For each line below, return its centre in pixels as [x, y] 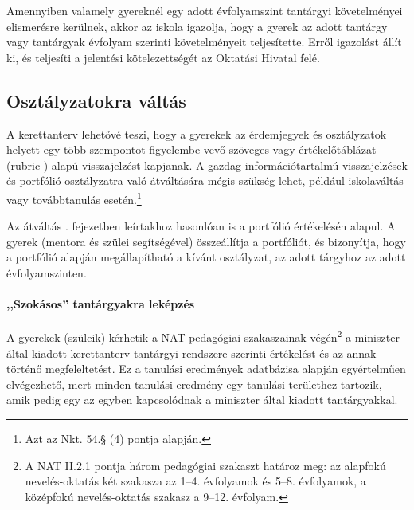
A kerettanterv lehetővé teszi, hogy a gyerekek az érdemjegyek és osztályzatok [197, 133]
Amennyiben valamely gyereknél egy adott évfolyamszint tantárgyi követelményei [205, 10]
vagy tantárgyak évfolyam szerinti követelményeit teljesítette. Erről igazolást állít [204, 42]
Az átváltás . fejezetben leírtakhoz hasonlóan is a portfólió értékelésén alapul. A [201, 226]
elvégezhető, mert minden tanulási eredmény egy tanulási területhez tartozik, [194, 384]
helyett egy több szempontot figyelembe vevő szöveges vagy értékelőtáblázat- [193, 149]
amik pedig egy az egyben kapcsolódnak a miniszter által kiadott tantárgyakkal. [202, 400]
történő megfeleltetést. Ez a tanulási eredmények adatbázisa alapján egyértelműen [206, 369]
